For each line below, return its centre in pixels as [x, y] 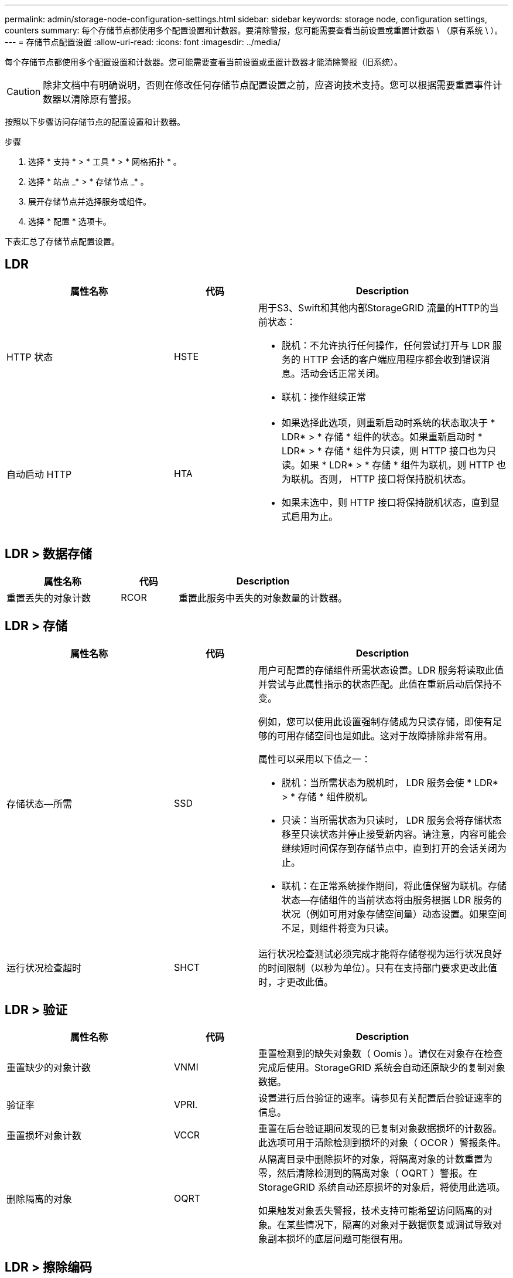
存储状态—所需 [40, 803]
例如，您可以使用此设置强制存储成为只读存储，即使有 [375, 721]
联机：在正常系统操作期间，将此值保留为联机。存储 [394, 886]
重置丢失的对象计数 [49, 598]
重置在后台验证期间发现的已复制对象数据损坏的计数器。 [380, 1129]
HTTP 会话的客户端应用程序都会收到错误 [392, 359]
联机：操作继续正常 [324, 397]
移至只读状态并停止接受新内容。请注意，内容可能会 [394, 834]
